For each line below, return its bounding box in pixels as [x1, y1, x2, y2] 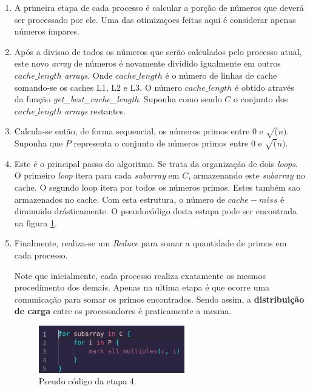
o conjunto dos [234, 93, 288, 105]
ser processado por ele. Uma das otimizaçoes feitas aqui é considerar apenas [14, 13, 296, 25]
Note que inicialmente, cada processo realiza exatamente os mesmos [14, 269, 266, 281]
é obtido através [235, 80, 294, 93]
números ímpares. [14, 25, 79, 38]
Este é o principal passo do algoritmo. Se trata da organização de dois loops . [14, 157, 298, 169]
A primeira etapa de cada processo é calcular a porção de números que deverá [14, 1, 304, 13]
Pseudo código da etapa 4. [38, 375, 136, 387]
